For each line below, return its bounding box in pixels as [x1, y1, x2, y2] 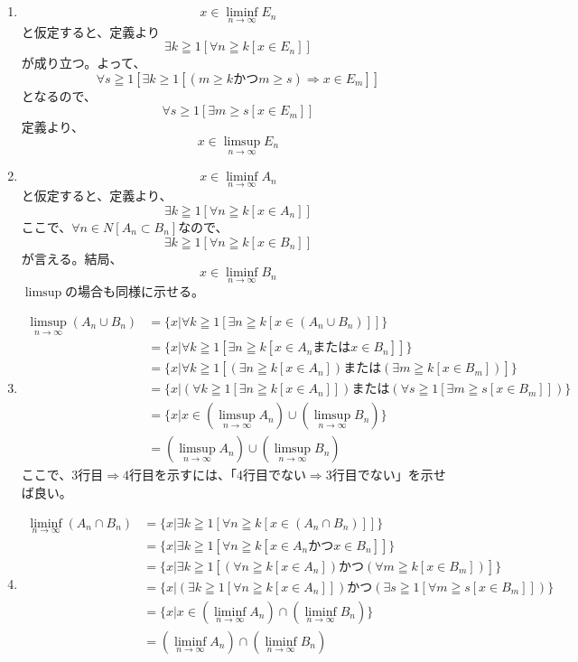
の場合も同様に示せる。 [65, 282, 205, 301]
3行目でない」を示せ [325, 465, 446, 484]
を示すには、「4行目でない [154, 465, 306, 484]
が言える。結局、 [21, 248, 123, 267]
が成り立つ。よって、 [21, 53, 146, 72]
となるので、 [21, 86, 97, 105]
